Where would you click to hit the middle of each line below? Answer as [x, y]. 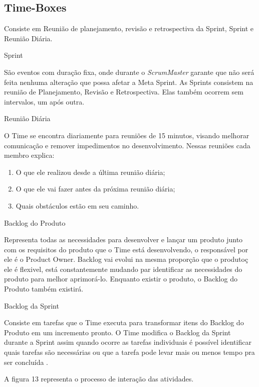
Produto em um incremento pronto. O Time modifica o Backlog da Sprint [117, 332]
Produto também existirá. [44, 289]
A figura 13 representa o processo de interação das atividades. [99, 379]
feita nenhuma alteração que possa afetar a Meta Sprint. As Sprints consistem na [129, 82]
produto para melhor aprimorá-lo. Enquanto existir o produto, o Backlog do [121, 279]
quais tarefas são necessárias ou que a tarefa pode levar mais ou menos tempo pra [129, 352]
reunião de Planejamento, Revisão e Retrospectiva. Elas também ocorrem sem [124, 92]
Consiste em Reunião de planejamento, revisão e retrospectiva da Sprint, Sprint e [129, 28]
